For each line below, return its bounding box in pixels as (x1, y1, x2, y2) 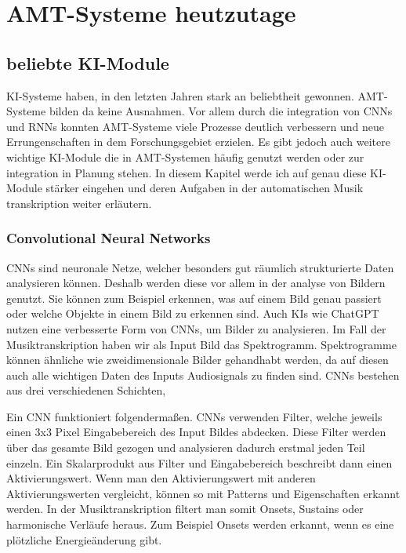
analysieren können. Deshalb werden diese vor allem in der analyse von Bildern (6, 275, 386, 291)
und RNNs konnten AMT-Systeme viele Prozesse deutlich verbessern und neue (6, 118, 384, 134)
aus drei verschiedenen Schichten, (6, 382, 166, 398)
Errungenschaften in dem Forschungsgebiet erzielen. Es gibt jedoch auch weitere (6, 133, 390, 150)
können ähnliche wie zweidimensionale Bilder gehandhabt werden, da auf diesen (6, 351, 389, 368)
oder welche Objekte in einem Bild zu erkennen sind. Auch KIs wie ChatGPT (6, 305, 379, 322)
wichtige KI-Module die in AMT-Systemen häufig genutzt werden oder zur (6, 148, 364, 165)
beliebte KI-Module (6, 50, 169, 75)
